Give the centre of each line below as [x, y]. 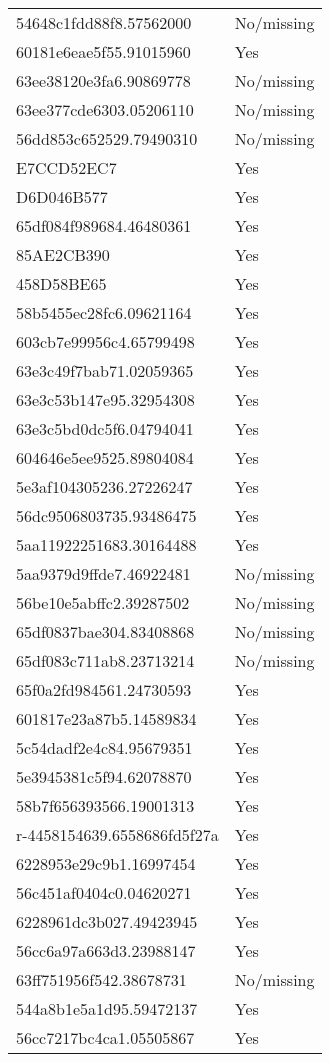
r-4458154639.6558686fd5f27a [117, 834]
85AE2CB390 [63, 254]
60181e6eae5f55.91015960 [103, 51]
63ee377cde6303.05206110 [105, 109]
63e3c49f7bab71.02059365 [105, 370]
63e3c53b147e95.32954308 [105, 399]
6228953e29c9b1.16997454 [106, 863]
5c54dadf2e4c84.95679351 [104, 747]
